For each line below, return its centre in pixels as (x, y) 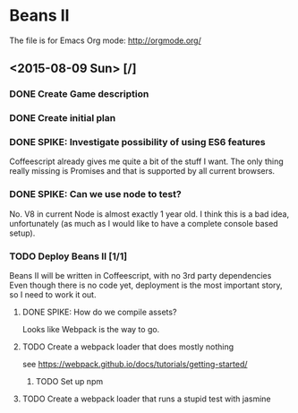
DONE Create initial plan (63, 118)
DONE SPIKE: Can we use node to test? (95, 194)
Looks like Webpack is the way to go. (91, 330)
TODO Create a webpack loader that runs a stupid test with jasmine (146, 399)
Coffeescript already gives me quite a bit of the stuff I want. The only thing (146, 161)
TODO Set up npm (69, 382)
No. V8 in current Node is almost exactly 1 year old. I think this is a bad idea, (149, 214)
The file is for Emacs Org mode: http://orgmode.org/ (105, 40)
